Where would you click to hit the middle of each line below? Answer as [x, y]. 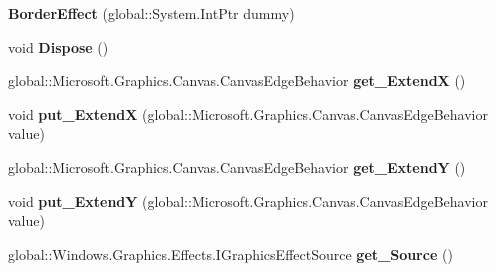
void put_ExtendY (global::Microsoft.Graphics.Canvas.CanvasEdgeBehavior [248, 200]
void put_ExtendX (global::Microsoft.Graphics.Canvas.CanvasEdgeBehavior [248, 113]
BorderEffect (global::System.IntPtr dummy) [151, 13]
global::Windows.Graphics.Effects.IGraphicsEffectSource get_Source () [230, 253]
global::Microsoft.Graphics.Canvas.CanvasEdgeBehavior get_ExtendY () [237, 166]
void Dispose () [58, 46]
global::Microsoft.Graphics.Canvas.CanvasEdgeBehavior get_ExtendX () [237, 80]
